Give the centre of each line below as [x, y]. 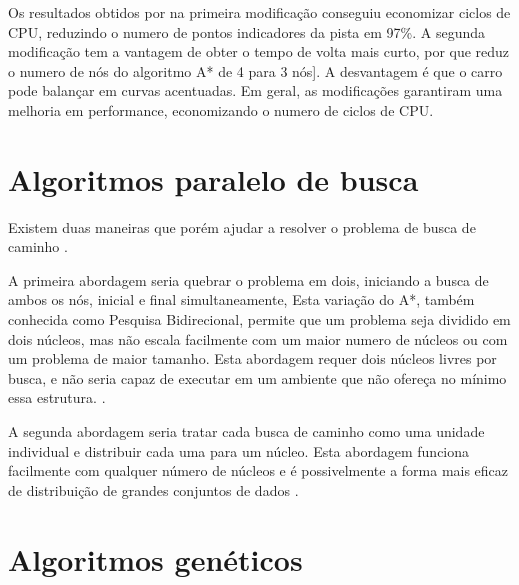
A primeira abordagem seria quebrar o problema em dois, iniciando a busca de [248, 279]
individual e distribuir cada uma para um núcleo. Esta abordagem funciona [239, 450]
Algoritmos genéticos [155, 558]
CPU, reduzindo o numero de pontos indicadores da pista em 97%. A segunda [247, 31]
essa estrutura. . [57, 397]
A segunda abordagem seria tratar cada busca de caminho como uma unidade [246, 431]
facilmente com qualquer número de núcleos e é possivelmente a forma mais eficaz [258, 470]
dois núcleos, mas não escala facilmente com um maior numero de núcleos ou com [258, 338]
